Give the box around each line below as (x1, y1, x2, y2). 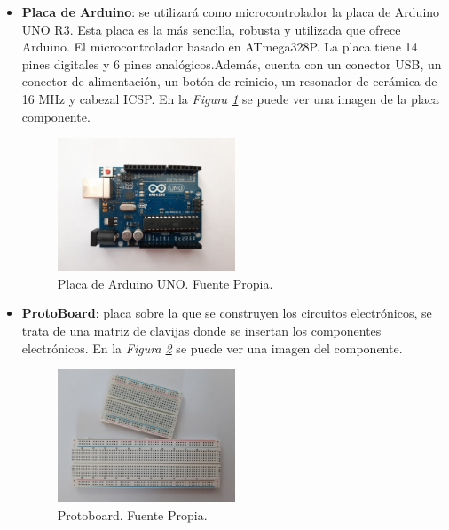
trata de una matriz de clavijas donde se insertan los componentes (21, 321, 382, 339)
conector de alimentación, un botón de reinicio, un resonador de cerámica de (21, 72, 437, 91)
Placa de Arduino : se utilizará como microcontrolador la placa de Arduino (21, 3, 440, 20)
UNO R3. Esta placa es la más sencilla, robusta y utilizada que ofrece (21, 20, 401, 38)
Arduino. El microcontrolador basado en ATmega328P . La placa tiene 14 (21, 37, 418, 56)
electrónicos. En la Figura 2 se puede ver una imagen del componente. (21, 338, 403, 357)
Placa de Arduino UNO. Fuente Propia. (57, 273, 273, 292)
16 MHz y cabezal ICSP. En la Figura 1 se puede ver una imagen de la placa (21, 89, 439, 107)
